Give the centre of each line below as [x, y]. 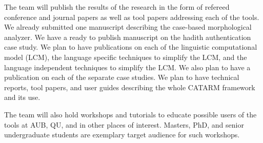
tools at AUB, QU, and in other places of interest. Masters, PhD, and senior [124, 124]
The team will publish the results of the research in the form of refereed [117, 7]
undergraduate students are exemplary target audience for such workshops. [122, 135]
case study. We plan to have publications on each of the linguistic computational [131, 47]
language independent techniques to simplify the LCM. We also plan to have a [127, 67]
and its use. [22, 97]
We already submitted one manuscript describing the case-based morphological [128, 27]
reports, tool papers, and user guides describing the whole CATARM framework [130, 87]
